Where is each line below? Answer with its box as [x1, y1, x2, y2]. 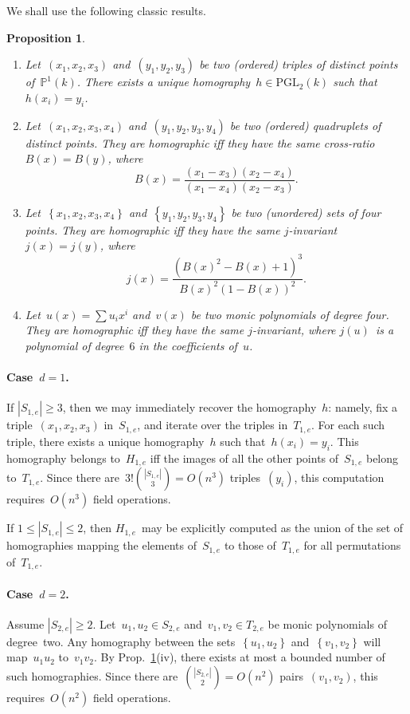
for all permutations [303, 537, 401, 554]
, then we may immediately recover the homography [62, 399, 317, 416]
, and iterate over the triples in [137, 416, 288, 433]
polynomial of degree [25, 337, 124, 354]
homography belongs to [6, 449, 120, 466]
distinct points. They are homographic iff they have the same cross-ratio [25, 134, 375, 151]
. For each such [311, 416, 385, 433]
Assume [6, 615, 45, 632]
